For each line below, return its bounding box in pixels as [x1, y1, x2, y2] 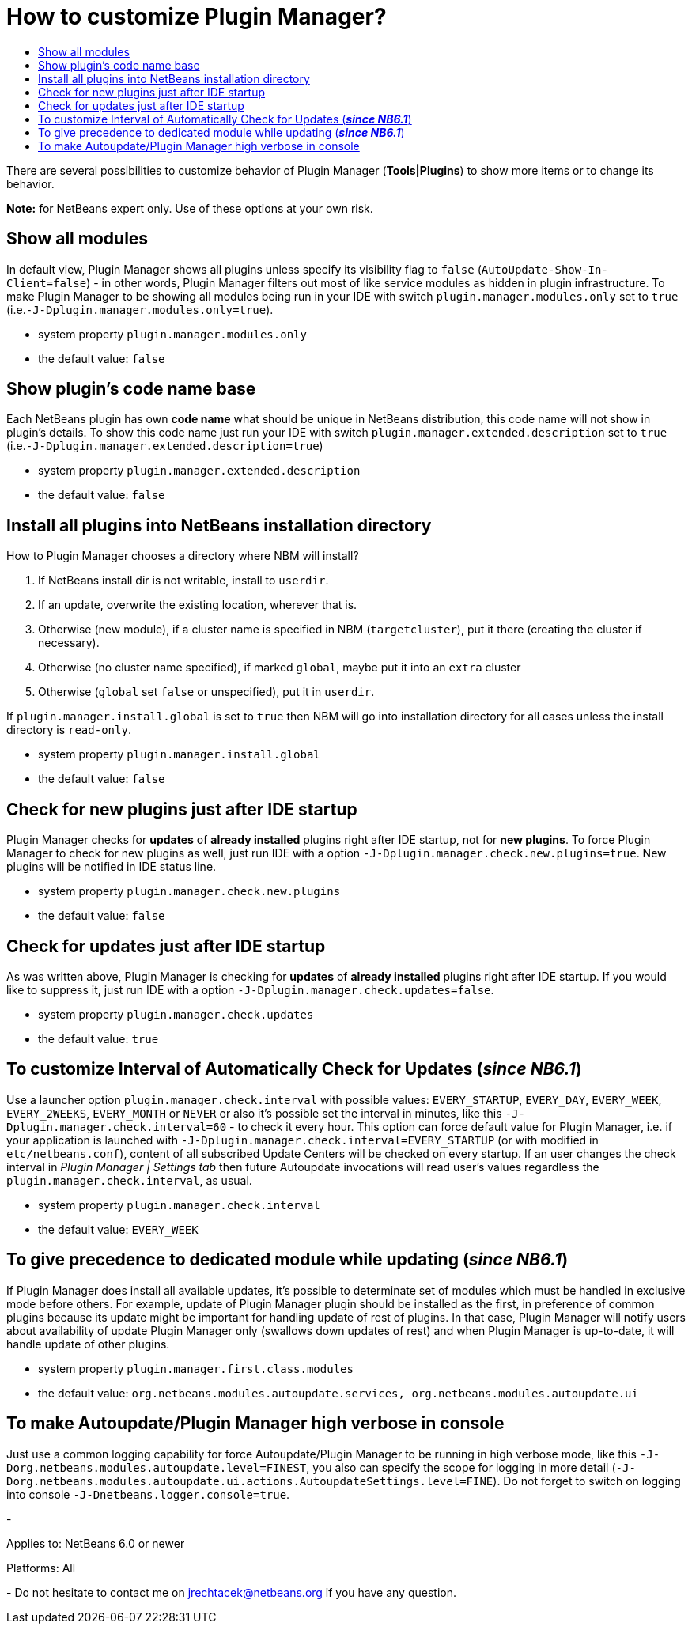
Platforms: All [6, 1560, 76, 1575]
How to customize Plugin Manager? [6, 3, 387, 30]
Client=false [6, 276, 87, 289]
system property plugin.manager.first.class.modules [38, 1361, 354, 1375]
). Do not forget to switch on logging [493, 1473, 681, 1488]
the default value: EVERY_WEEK [38, 1222, 199, 1236]
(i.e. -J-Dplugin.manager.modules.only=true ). [6, 302, 274, 316]
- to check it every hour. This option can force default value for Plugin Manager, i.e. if [229, 1119, 672, 1133]
